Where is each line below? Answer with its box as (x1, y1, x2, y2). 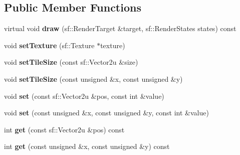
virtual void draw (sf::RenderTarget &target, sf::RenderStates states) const (4, 23, 236, 34)
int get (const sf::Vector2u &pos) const (4, 124, 125, 134)
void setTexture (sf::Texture (4, 40, 95, 50)
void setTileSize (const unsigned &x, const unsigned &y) (4, 73, 183, 84)
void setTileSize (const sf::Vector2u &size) (4, 57, 138, 67)
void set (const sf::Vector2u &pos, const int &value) (4, 90, 164, 101)
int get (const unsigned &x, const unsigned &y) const (4, 141, 170, 151)
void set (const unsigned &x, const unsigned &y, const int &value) (4, 107, 209, 118)
